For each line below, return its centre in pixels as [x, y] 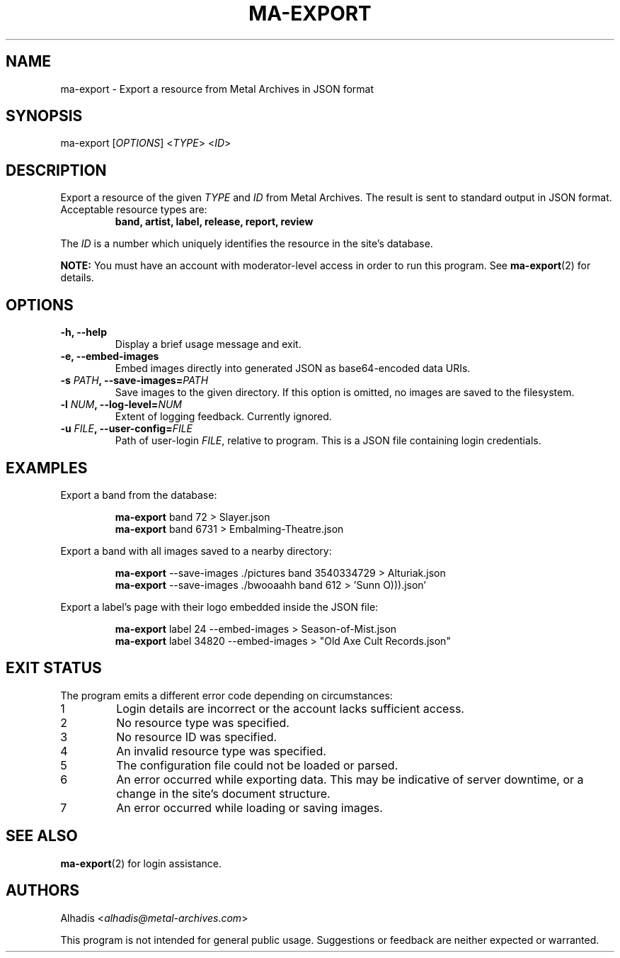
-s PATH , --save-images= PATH [134, 381]
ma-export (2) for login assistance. [141, 863]
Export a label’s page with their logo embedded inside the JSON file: [219, 607]
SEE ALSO [42, 836]
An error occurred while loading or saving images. [249, 807]
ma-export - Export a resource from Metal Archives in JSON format [217, 89]
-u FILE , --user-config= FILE [127, 429]
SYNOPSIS [44, 116]
